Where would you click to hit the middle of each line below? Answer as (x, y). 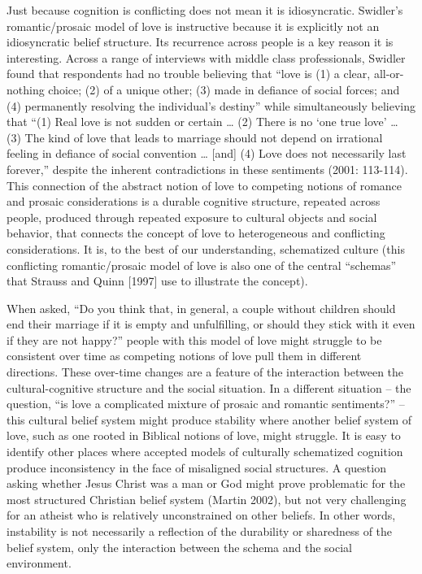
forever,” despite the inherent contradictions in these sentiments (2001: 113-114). (207, 169)
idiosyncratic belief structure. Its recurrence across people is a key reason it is (200, 42)
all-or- (389, 74)
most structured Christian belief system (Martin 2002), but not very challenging (207, 499)
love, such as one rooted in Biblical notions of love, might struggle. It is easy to (204, 435)
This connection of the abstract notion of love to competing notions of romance (204, 185)
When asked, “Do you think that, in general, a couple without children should (201, 308)
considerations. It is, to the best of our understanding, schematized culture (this (206, 248)
